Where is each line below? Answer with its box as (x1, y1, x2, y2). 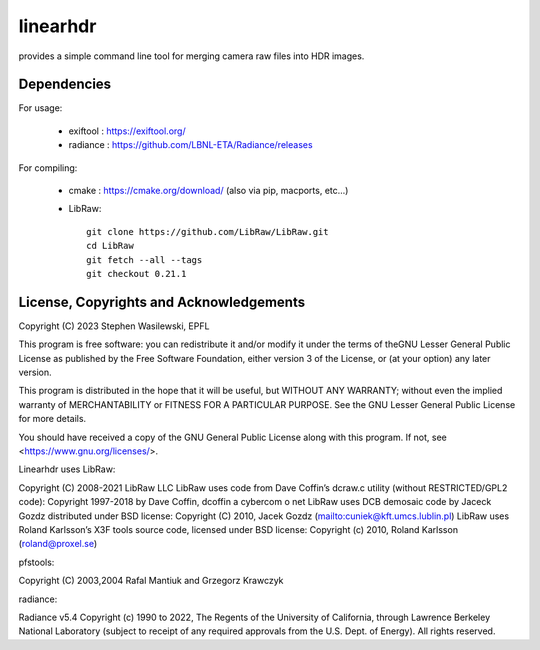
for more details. (18, 413, 87, 425)
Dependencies (18, 76, 112, 93)
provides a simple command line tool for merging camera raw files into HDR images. (18, 50, 365, 62)
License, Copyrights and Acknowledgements (18, 293, 305, 310)
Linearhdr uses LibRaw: (18, 463, 116, 475)
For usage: (18, 102, 63, 114)
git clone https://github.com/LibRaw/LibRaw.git (86, 226, 329, 237)
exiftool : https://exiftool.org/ (68, 125, 186, 137)
